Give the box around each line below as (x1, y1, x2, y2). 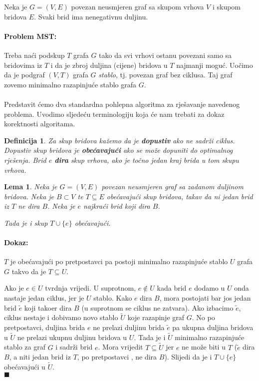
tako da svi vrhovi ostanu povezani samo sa (99, 49, 232, 60)
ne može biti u (182, 342, 226, 352)
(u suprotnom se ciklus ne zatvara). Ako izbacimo (81, 302, 234, 313)
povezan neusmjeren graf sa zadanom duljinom (101, 181, 244, 192)
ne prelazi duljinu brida (93, 322, 165, 333)
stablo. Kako (93, 293, 132, 303)
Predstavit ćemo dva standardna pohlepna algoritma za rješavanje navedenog (4, 98, 240, 109)
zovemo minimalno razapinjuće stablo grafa (4, 79, 136, 89)
